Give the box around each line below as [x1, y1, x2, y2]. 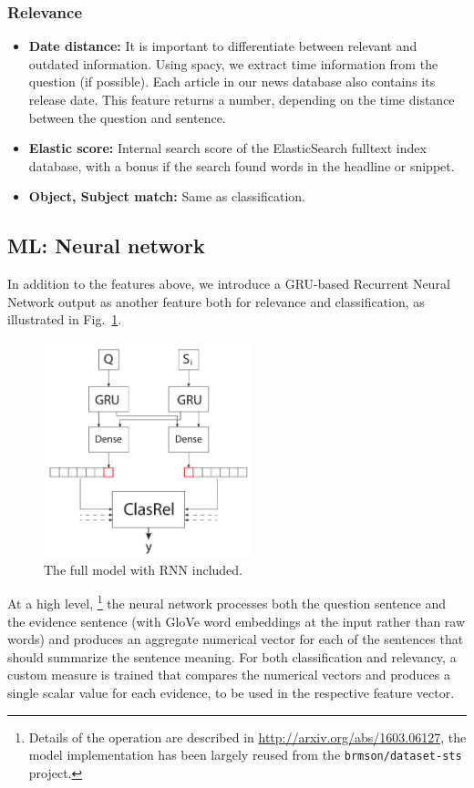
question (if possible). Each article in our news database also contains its [28, 72, 436, 91]
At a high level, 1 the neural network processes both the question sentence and [7, 591, 447, 613]
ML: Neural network [7, 231, 205, 260]
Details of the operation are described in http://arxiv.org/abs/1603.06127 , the [28, 727, 467, 746]
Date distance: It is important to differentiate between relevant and [28, 36, 417, 56]
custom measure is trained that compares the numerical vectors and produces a [7, 665, 450, 684]
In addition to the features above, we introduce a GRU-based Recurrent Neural [7, 274, 450, 293]
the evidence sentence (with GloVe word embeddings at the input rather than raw [7, 611, 466, 630]
